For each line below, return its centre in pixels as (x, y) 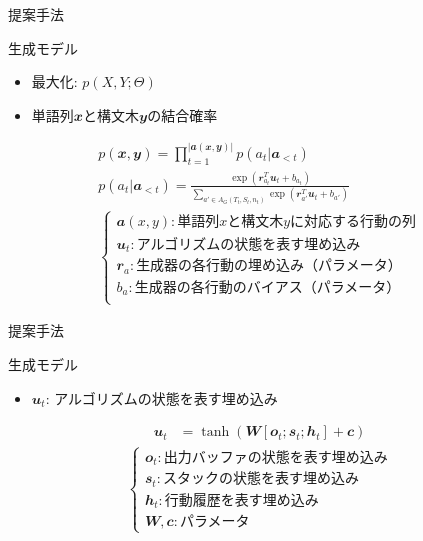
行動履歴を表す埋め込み (241, 500)
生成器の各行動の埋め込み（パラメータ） (269, 266)
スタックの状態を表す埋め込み (260, 479)
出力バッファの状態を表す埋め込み (275, 457)
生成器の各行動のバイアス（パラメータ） (267, 287)
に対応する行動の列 (353, 221)
